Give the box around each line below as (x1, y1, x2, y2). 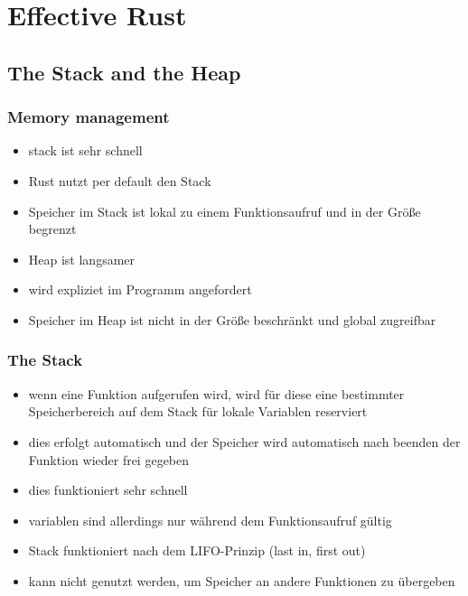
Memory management (7, 106, 170, 128)
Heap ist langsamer (28, 249, 136, 268)
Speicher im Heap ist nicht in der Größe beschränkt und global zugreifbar (28, 310, 436, 329)
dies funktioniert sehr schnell (28, 480, 188, 499)
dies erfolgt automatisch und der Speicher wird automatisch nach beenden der (28, 432, 461, 451)
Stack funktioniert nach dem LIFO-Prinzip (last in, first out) (28, 541, 366, 560)
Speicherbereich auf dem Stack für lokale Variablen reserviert (28, 402, 368, 421)
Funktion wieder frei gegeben (28, 450, 190, 469)
